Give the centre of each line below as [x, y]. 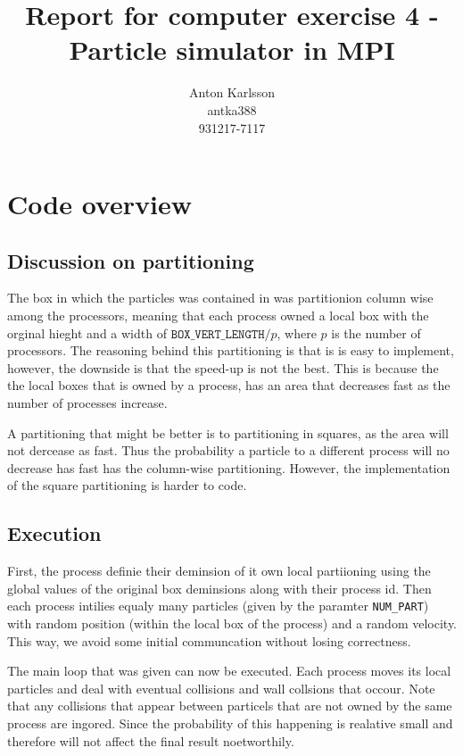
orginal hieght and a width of [87, 332]
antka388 [232, 109]
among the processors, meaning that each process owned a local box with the [218, 316]
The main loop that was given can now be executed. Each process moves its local [229, 671]
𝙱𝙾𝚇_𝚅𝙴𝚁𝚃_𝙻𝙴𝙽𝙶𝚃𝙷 [218, 334]
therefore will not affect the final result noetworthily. [151, 740]
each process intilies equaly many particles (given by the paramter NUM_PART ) [218, 606]
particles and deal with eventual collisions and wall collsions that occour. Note [221, 688]
